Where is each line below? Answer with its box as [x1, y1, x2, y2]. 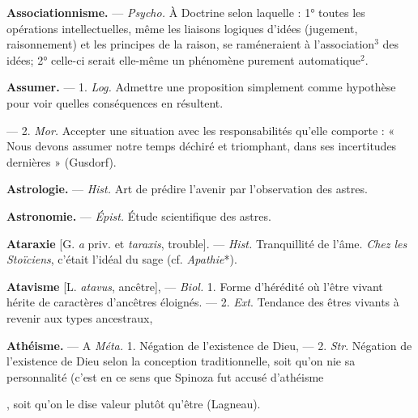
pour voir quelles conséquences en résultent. [6, 94, 224, 111]
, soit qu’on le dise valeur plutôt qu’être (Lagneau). [6, 395, 261, 412]
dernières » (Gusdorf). [6, 153, 117, 170]
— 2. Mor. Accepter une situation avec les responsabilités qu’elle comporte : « [6, 121, 395, 138]
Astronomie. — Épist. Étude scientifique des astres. [6, 207, 271, 224]
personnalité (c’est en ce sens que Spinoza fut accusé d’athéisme [6, 368, 324, 385]
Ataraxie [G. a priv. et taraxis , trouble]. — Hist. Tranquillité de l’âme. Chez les [6, 234, 407, 251]
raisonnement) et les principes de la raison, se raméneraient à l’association [6, 36, 375, 53]
